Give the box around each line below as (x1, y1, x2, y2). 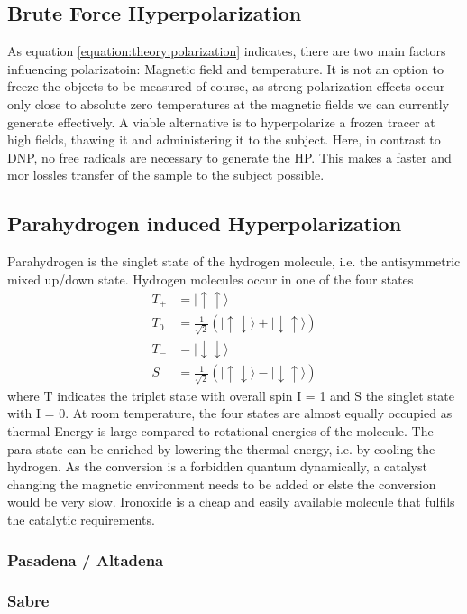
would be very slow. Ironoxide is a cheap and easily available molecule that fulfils (7, 492, 455, 511)
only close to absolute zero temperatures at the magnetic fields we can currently (7, 94, 450, 113)
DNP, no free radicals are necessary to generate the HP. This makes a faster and (7, 147, 452, 166)
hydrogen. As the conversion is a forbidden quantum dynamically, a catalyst (7, 457, 427, 476)
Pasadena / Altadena (7, 548, 164, 571)
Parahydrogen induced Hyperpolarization (7, 209, 402, 237)
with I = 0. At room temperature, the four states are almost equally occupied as (7, 404, 453, 423)
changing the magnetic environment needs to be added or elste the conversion (7, 474, 436, 493)
